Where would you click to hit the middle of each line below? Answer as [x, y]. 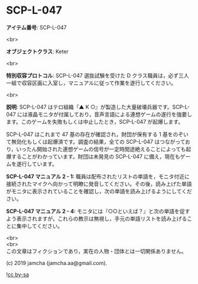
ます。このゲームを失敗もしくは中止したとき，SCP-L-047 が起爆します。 [95, 121]
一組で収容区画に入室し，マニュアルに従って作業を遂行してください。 [91, 83]
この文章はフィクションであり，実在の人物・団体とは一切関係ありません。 [97, 251]
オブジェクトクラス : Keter [38, 51]
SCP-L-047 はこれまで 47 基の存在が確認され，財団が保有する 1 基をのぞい [98, 134]
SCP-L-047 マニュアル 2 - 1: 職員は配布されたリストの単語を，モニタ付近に [98, 176]
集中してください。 [40, 226]
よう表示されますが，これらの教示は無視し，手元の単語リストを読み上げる [97, 218]
